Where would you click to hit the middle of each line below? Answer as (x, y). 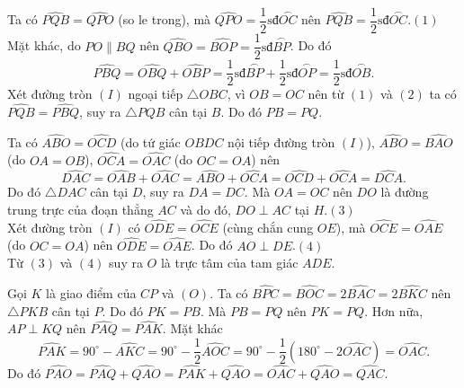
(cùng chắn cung (268, 227)
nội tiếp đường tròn (281, 141)
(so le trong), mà (165, 19)
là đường (405, 192)
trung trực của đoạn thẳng (80, 210)
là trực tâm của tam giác (229, 263)
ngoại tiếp (156, 94)
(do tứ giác (150, 141)
